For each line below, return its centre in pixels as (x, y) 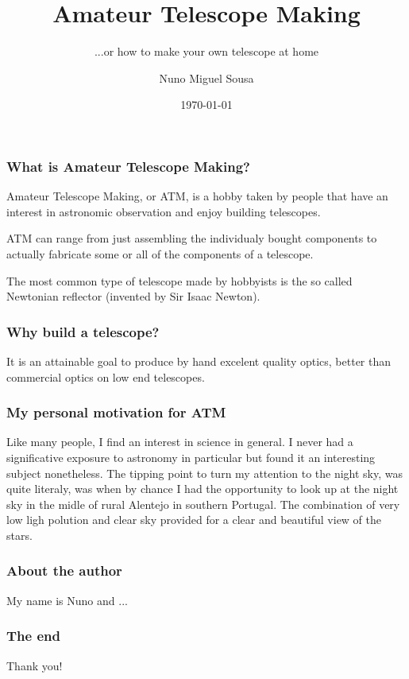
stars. (19, 535)
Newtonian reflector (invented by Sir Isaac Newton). (133, 296)
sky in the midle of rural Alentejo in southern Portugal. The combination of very (203, 504)
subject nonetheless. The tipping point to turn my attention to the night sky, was (204, 473)
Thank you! (35, 665)
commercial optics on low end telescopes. (106, 376)
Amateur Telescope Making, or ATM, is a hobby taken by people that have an (197, 196)
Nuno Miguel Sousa (206, 78)
